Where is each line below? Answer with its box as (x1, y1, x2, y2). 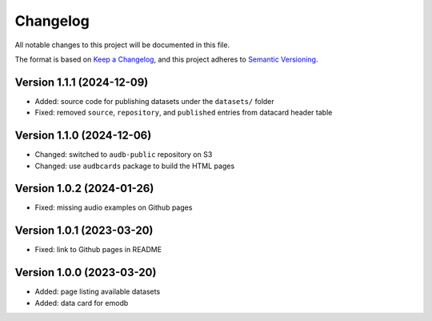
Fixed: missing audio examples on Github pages (34, 203, 193, 212)
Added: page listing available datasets (34, 287, 161, 296)
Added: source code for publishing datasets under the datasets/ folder (34, 96, 275, 106)
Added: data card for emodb (34, 298, 129, 307)
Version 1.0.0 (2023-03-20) (14, 266, 157, 279)
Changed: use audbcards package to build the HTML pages (34, 161, 235, 171)
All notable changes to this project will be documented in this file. (14, 40, 230, 50)
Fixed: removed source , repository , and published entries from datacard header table (34, 108, 333, 118)
